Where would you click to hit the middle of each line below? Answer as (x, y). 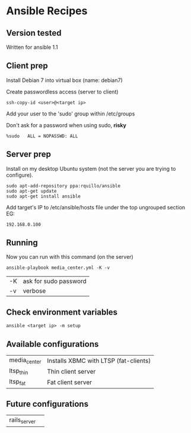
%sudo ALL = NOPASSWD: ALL (42, 136)
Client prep (27, 66)
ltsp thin (19, 371)
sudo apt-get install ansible (44, 196)
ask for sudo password (55, 281)
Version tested (34, 33)
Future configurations (47, 404)
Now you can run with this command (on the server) (70, 257)
